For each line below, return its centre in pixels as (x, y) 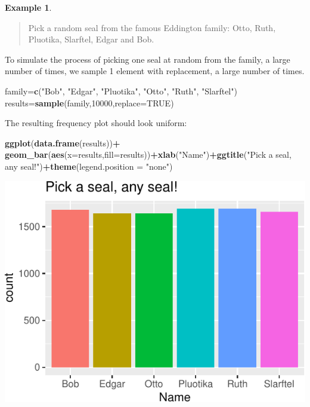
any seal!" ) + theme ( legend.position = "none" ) (89, 166)
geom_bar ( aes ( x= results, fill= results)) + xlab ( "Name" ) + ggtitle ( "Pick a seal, (148, 154)
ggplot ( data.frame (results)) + (63, 143)
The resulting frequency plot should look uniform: (96, 123)
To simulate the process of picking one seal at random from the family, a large (148, 59)
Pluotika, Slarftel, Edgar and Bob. (91, 39)
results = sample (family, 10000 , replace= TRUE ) (89, 102)
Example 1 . (28, 7)
